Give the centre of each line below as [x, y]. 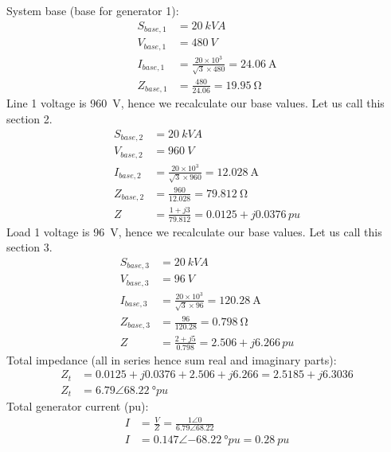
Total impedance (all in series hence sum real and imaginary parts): [172, 359]
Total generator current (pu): [78, 406]
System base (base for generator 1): [93, 10]
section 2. [29, 118]
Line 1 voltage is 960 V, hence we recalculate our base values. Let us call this [195, 103]
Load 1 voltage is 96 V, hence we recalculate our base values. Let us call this [194, 231]
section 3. [29, 247]
